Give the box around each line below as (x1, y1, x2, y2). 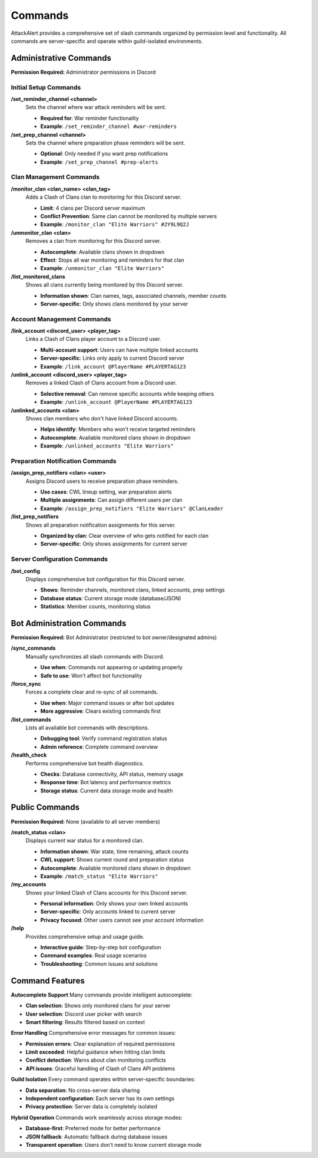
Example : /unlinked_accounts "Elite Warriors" (40, 442, 174, 449)
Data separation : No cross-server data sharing (25, 1087, 140, 1094)
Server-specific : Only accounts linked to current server (40, 908, 176, 915)
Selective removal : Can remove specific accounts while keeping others (40, 390, 214, 397)
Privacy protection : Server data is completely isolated (25, 1103, 157, 1110)
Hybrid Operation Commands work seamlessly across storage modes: (11, 1114, 183, 1121)
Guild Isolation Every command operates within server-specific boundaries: (11, 1076, 196, 1083)
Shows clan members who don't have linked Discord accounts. (25, 414, 178, 422)
